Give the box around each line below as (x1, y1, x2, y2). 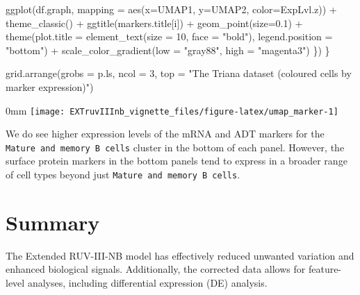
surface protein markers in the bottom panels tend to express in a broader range (6, 153, 347, 168)
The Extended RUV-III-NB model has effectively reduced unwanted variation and (6, 248, 354, 262)
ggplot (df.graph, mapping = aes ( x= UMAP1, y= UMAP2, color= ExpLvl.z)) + (6, 2, 337, 16)
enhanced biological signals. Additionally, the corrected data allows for (6, 262, 306, 276)
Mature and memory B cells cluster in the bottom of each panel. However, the (6, 140, 345, 154)
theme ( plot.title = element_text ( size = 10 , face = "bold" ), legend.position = (6, 29, 333, 44)
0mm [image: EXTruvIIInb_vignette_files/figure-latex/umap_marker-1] (6, 103, 338, 117)
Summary (6, 208, 100, 236)
